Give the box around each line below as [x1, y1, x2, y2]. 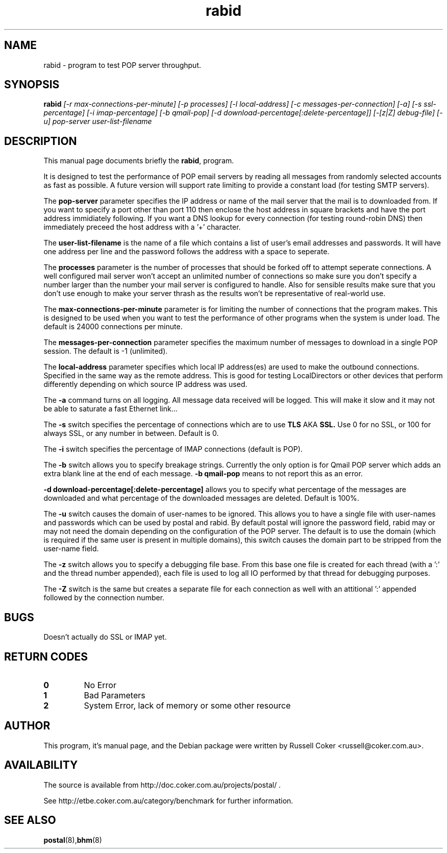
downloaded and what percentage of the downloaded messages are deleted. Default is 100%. [43, 494, 359, 503]
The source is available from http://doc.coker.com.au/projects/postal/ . [43, 780, 281, 789]
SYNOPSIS [4, 78, 60, 91]
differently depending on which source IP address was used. [43, 380, 247, 389]
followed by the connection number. [43, 593, 165, 602]
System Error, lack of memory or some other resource [84, 700, 291, 711]
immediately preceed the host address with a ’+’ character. [43, 223, 241, 232]
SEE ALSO [4, 814, 56, 827]
